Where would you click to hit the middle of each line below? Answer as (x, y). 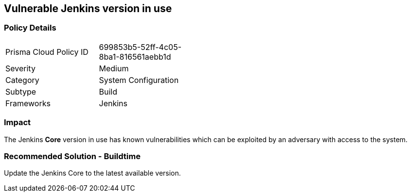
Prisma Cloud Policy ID (47, 52)
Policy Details (30, 28)
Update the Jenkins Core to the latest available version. (92, 173)
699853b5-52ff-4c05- (140, 47)
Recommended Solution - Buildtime (72, 156)
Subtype (21, 91)
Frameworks (28, 103)
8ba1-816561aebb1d (135, 57)
